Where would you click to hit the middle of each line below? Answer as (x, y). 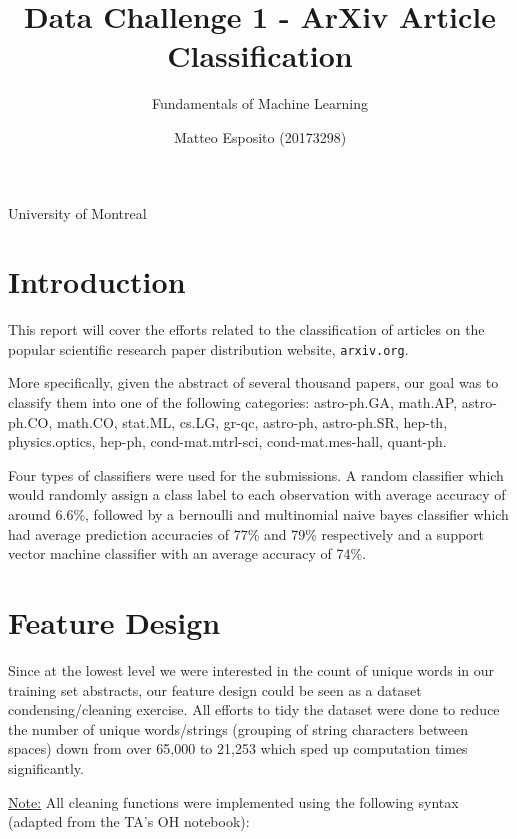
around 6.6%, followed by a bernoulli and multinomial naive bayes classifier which (258, 514)
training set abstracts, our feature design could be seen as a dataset (215, 689)
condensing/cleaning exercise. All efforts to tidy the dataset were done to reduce (254, 709)
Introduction (97, 281)
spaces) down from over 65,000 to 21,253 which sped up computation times (238, 748)
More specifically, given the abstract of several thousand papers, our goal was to (253, 382)
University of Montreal (77, 212)
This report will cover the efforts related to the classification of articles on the (246, 329)
